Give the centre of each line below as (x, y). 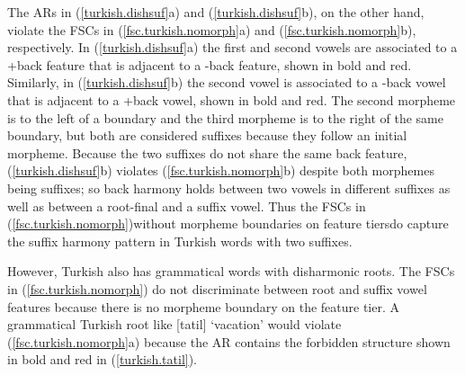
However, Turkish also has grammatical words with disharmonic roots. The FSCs (231, 271)
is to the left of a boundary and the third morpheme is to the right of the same (225, 117)
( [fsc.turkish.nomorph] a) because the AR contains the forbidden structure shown (229, 341)
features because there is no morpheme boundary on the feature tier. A (204, 306)
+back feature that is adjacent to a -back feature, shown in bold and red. (210, 64)
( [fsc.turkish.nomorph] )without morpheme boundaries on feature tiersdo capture (228, 223)
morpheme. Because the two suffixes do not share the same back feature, (207, 152)
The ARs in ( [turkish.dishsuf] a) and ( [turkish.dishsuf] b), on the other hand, (216, 12)
